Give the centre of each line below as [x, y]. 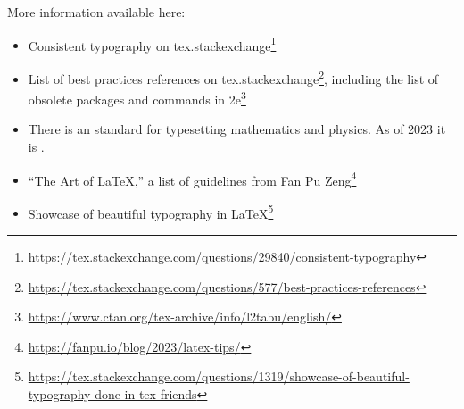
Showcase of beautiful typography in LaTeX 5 [151, 212]
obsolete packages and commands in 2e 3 [137, 98]
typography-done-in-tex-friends [112, 394]
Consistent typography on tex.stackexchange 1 [152, 44]
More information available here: [96, 12]
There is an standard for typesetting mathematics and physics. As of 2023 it [237, 129]
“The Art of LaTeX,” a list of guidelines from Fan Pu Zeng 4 [192, 179]
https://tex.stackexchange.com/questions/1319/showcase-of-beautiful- [219, 376]
